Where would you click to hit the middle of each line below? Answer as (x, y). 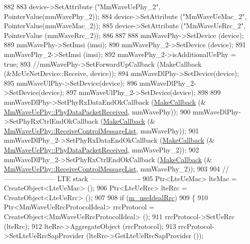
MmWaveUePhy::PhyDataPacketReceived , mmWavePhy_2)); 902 (102, 149)
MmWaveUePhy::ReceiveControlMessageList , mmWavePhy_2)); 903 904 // (116, 169)
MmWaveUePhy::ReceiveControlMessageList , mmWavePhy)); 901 (102, 130)
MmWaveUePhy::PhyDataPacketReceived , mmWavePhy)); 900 (97, 111)
